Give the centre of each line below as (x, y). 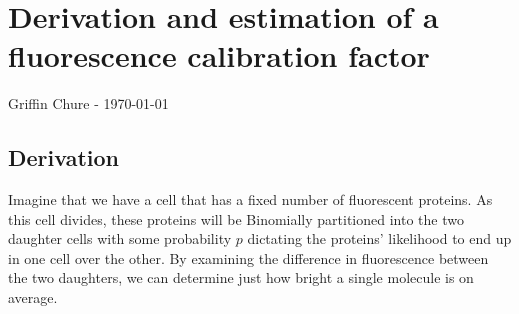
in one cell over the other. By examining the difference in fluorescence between (248, 257)
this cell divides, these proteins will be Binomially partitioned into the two (236, 218)
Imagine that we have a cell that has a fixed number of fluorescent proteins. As (250, 199)
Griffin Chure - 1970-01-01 (88, 103)
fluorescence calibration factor (219, 55)
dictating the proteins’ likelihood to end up (379, 238)
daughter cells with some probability (120, 238)
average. (33, 297)
